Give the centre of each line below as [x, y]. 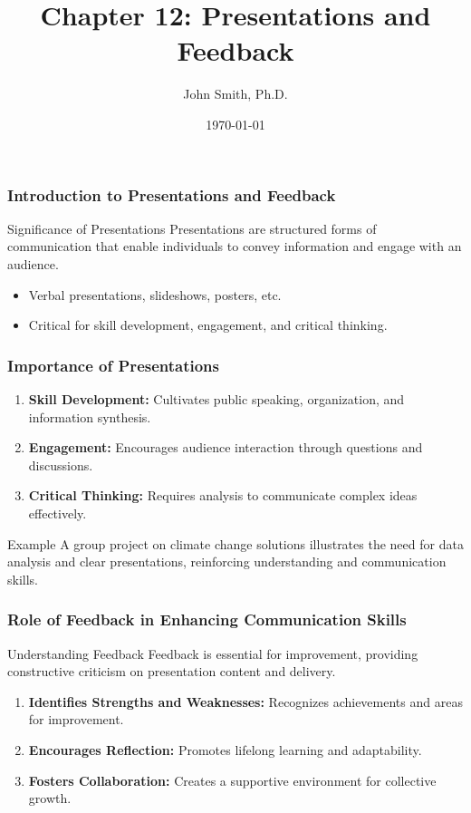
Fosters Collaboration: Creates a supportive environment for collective [232, 780]
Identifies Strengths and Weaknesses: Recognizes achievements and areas [245, 701]
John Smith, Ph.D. [235, 94]
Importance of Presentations [114, 365]
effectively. [58, 513]
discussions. [61, 465]
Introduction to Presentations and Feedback [172, 194]
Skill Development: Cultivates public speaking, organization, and [216, 398]
